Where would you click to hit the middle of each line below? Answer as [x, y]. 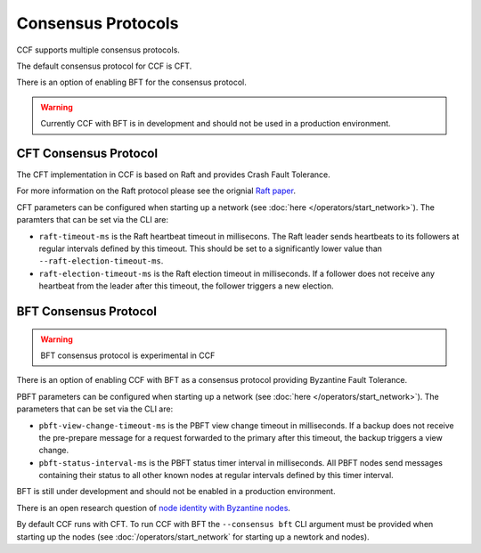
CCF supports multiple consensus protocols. [98, 50]
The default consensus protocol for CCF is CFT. [104, 66]
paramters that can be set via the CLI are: [93, 220]
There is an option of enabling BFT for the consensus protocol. [131, 82]
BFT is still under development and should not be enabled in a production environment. [176, 492]
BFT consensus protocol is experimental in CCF [128, 355]
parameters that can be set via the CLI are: [95, 409]
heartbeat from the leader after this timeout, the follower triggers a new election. [186, 286]
